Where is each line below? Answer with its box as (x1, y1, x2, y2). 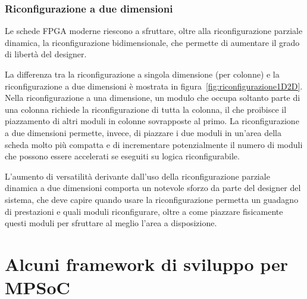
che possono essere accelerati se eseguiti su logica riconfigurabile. (5, 150, 240, 162)
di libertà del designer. (5, 48, 87, 60)
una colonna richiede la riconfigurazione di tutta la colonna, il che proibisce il (5, 103, 287, 115)
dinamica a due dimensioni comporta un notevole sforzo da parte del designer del (5, 181, 301, 194)
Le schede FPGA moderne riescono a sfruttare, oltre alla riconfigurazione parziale (5, 24, 303, 37)
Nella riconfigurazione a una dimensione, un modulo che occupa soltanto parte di (5, 91, 300, 104)
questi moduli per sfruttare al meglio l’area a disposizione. (5, 217, 217, 229)
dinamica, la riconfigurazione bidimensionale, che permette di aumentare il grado (5, 36, 300, 48)
